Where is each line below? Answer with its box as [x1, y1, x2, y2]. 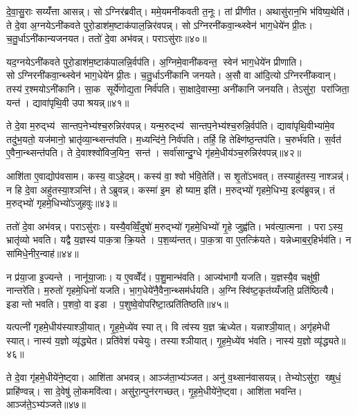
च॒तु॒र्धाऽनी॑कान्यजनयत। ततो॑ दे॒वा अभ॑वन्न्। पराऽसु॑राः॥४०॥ [6, 31, 207, 46]
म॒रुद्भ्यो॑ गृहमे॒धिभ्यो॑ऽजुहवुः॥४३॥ [6, 196, 118, 210]
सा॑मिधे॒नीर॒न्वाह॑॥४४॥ [6, 246, 79, 260]
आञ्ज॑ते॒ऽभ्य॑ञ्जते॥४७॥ [6, 397, 86, 412]
